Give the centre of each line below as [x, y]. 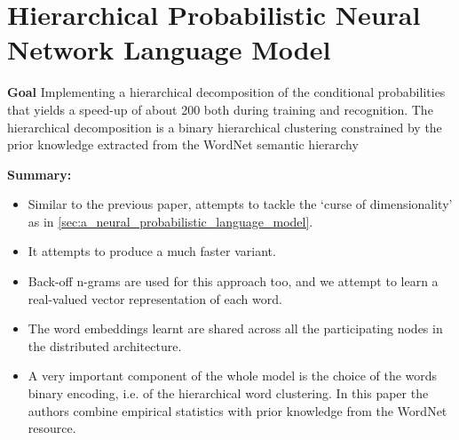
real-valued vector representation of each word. [155, 298]
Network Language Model [169, 49]
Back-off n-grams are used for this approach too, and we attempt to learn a [233, 281]
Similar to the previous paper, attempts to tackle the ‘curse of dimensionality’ [240, 204]
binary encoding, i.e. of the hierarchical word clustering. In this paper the [228, 393]
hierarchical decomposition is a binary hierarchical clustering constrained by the [225, 127]
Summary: [40, 174]
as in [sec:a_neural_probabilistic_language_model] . [170, 221]
